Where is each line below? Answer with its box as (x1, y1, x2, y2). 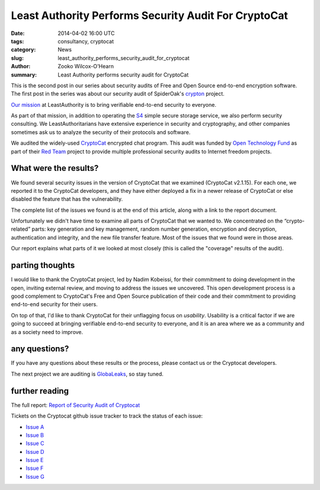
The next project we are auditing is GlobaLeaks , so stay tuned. (11, 370, 164, 377)
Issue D (25, 448, 44, 455)
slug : (11, 54, 24, 62)
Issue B (25, 431, 44, 438)
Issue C (25, 440, 44, 447)
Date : (11, 30, 25, 37)
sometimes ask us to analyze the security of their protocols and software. (11, 128, 191, 136)
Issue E (25, 457, 44, 464)
